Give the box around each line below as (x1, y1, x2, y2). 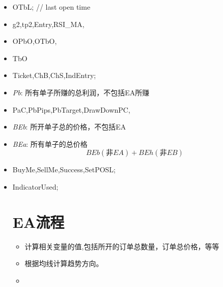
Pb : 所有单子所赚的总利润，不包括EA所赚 (12, 87, 150, 97)
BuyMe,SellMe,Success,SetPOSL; (12, 164, 116, 175)
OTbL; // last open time (12, 2, 91, 12)
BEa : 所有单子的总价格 (12, 138, 88, 149)
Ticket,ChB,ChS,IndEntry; (12, 70, 96, 81)
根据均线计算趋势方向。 (24, 258, 103, 269)
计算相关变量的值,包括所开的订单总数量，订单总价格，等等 (24, 241, 219, 251)
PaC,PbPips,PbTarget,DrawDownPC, (12, 104, 130, 115)
